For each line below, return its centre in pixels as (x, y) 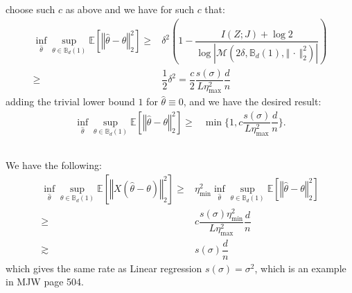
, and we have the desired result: (252, 101)
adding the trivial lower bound (70, 101)
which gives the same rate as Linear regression (104, 268)
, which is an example (300, 268)
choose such (30, 9)
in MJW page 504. (45, 282)
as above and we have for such (130, 9)
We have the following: (54, 165)
